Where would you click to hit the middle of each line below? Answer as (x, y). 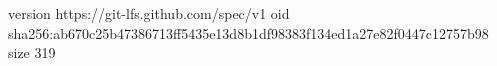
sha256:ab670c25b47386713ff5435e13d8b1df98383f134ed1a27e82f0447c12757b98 (248, 32)
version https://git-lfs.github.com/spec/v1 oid (149, 13)
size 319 (32, 52)
